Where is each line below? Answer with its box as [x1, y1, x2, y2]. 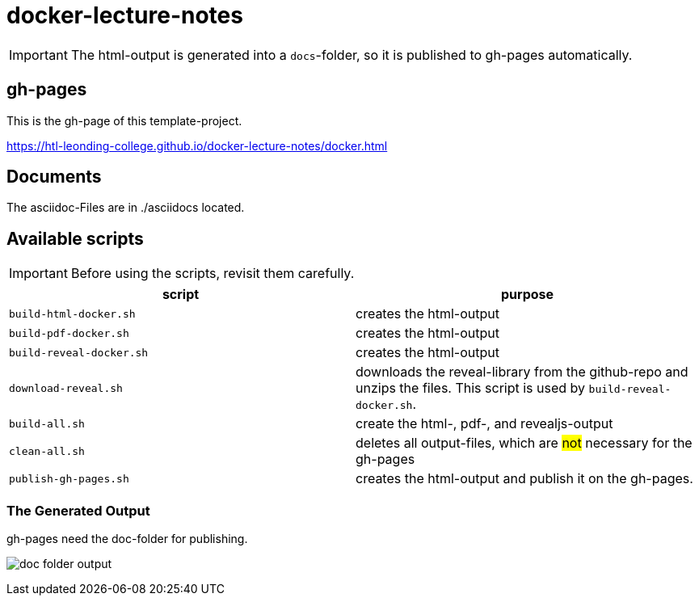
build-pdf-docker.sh [9, 326, 129, 339]
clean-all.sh [9, 444, 85, 457]
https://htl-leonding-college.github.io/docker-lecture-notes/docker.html [6, 138, 388, 153]
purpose [500, 286, 554, 303]
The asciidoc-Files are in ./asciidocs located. [6, 200, 245, 215]
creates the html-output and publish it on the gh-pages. [356, 470, 693, 487]
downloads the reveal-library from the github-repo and [356, 364, 688, 381]
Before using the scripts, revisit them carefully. [70, 265, 355, 282]
